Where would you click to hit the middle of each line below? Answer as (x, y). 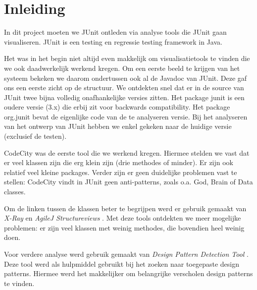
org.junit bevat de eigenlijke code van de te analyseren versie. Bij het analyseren (126, 116)
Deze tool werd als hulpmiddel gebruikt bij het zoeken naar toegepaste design (122, 263)
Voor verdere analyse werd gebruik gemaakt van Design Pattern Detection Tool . (126, 254)
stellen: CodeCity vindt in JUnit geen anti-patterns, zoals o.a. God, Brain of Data (128, 182)
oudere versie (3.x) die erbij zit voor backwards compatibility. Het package (117, 107)
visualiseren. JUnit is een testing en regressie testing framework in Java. (113, 41)
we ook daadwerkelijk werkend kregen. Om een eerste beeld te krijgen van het (122, 68)
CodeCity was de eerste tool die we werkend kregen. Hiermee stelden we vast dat (127, 152)
